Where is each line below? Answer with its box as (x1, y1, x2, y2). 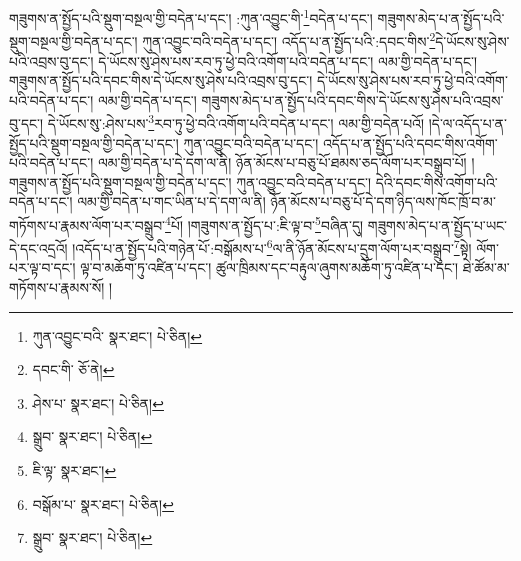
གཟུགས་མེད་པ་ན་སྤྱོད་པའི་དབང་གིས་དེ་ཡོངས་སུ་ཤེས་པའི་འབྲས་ (201, 89, 504, 110)
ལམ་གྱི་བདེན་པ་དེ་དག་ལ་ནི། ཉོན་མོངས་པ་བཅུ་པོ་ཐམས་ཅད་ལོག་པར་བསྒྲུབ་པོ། (97, 152, 467, 173)
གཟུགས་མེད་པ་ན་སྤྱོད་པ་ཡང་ (367, 214, 507, 235)
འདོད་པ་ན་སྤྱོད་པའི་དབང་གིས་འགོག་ (322, 132, 498, 153)
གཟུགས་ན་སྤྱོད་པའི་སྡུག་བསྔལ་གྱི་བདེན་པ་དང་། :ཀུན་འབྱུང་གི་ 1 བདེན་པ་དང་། (9, 5, 373, 28)
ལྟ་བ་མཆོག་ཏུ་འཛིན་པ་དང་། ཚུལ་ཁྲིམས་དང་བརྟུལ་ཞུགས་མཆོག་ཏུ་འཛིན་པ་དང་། (80, 257, 459, 278)
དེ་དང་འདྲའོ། (9, 237, 68, 258)
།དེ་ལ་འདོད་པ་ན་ (428, 112, 508, 133)
